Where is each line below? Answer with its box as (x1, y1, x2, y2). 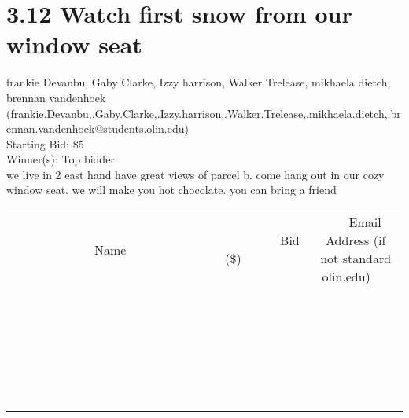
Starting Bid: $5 (6, 135, 84, 152)
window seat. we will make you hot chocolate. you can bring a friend (6, 181, 337, 198)
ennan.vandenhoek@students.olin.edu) (6, 120, 189, 137)
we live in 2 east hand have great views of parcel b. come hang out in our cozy (6, 166, 385, 182)
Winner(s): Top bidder (6, 151, 115, 167)
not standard (320, 249, 392, 268)
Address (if (326, 231, 386, 250)
